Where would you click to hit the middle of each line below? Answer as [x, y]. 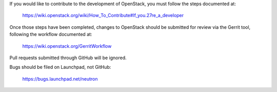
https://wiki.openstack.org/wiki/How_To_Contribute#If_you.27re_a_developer [103, 15]
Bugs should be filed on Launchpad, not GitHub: [60, 67]
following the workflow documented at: [51, 34]
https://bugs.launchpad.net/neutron [60, 79]
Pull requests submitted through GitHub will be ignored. [68, 58]
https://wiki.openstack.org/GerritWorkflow [67, 46]
